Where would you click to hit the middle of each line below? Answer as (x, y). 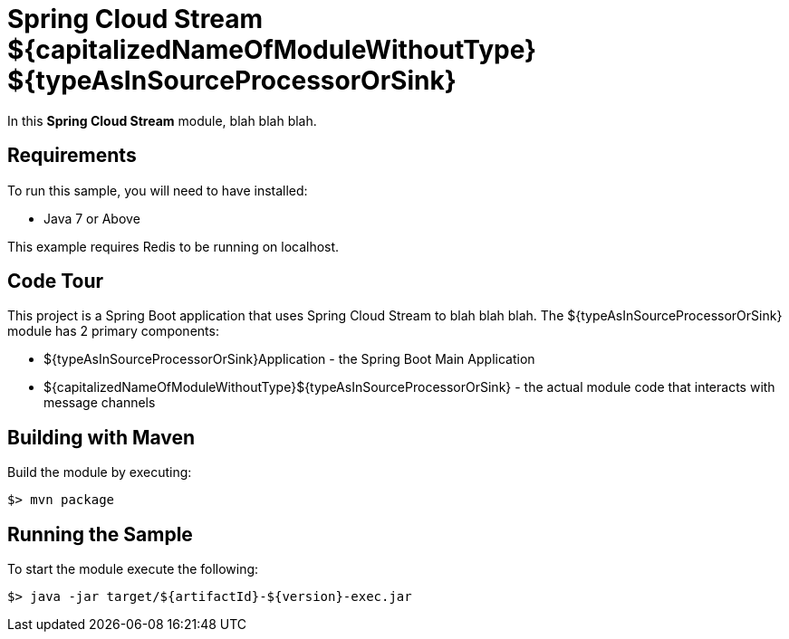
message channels (100, 403)
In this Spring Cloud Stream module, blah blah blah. (162, 120)
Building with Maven (101, 437)
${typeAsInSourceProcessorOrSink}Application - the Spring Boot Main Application (289, 359)
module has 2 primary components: (113, 331)
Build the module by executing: (100, 472)
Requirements (72, 156)
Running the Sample (100, 534)
